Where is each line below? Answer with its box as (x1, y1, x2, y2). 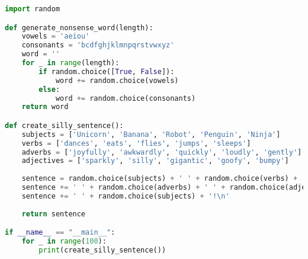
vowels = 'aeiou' (21, 32, 90, 41)
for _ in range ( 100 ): (21, 237, 107, 246)
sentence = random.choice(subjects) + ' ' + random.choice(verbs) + (21, 174, 298, 183)
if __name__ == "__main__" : (5, 228, 115, 237)
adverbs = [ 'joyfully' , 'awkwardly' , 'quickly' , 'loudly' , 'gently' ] (21, 148, 302, 156)
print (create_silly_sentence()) (38, 245, 166, 254)
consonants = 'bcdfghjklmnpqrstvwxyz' (21, 41, 175, 50)
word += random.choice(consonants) (55, 94, 196, 103)
